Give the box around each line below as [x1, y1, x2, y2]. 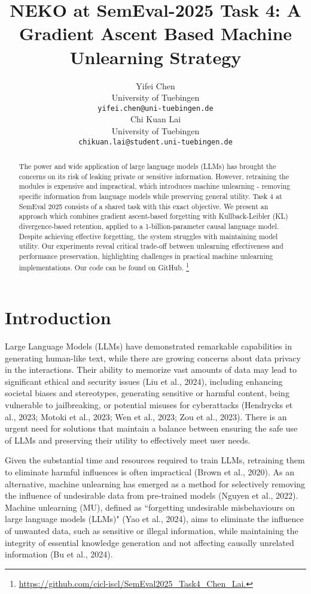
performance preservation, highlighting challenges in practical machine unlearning [19, 251, 273, 261]
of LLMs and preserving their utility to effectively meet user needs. [5, 433, 251, 446]
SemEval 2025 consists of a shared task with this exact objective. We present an [19, 201, 269, 211]
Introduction [5, 305, 111, 330]
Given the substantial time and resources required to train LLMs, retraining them [5, 454, 305, 466]
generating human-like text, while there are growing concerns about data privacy [5, 351, 301, 364]
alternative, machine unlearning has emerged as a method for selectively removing [5, 477, 306, 490]
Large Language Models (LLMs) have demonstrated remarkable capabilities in [5, 340, 292, 352]
